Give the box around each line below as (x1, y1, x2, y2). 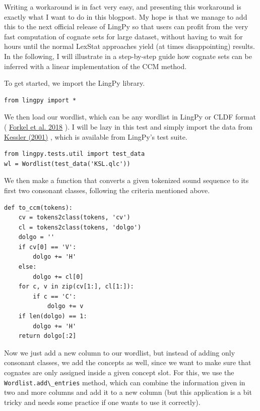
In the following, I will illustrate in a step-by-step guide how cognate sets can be (4, 50, 252, 61)
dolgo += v (47, 303, 84, 310)
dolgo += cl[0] (33, 273, 84, 280)
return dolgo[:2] (18, 332, 77, 340)
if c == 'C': (33, 292, 77, 300)
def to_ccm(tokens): (4, 204, 73, 211)
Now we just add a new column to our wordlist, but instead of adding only (4, 347, 235, 358)
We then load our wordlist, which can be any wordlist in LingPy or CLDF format (4, 111, 256, 122)
